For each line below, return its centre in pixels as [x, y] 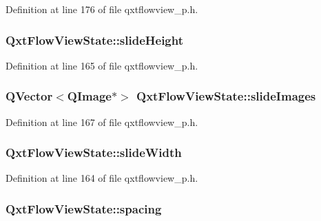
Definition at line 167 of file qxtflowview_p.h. [102, 122]
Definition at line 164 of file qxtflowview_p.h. [102, 178]
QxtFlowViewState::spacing [84, 208]
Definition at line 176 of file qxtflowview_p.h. [102, 9]
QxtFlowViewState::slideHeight [95, 40]
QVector [29, 96]
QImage [89, 96]
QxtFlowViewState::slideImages [226, 96]
